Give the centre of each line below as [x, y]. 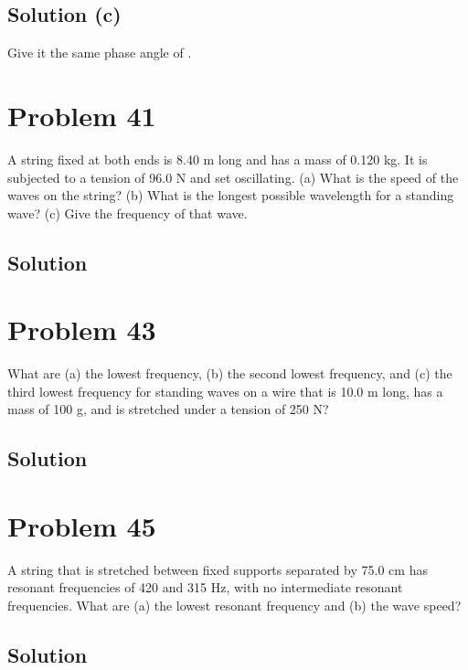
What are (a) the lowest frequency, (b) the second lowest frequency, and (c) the [230, 373]
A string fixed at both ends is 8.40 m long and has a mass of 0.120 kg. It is [218, 159]
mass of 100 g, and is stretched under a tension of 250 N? [168, 409]
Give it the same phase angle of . [100, 53]
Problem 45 [82, 525]
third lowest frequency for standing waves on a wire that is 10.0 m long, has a [225, 391]
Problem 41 [82, 115]
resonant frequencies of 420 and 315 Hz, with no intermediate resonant [205, 587]
